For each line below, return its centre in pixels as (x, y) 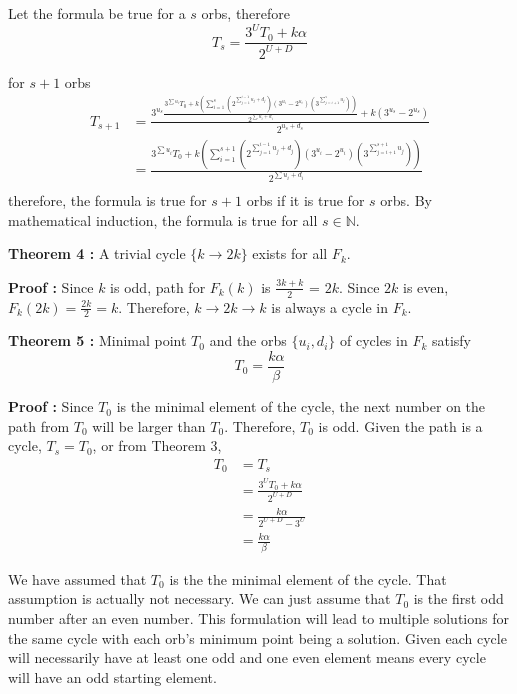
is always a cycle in (330, 306)
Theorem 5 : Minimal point (97, 340)
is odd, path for (158, 286)
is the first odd (458, 598)
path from (39, 425)
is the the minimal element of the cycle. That (308, 578)
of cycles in (373, 340)
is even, (425, 286)
